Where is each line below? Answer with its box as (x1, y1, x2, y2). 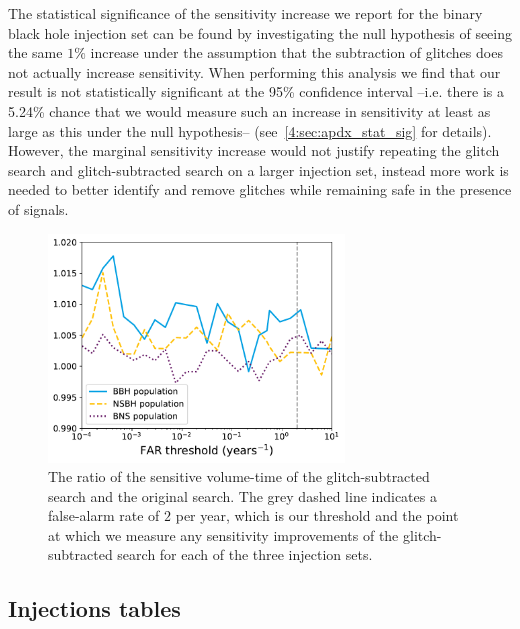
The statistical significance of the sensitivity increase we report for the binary (8, 3, 483, 23)
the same (8, 42, 63, 63)
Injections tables (8, 593, 181, 624)
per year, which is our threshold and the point (175, 505, 459, 526)
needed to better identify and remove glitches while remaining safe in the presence (8, 179, 512, 200)
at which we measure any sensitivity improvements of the (48, 524, 399, 545)
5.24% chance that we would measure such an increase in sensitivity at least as (8, 100, 491, 121)
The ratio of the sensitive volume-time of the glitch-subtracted (48, 466, 430, 487)
